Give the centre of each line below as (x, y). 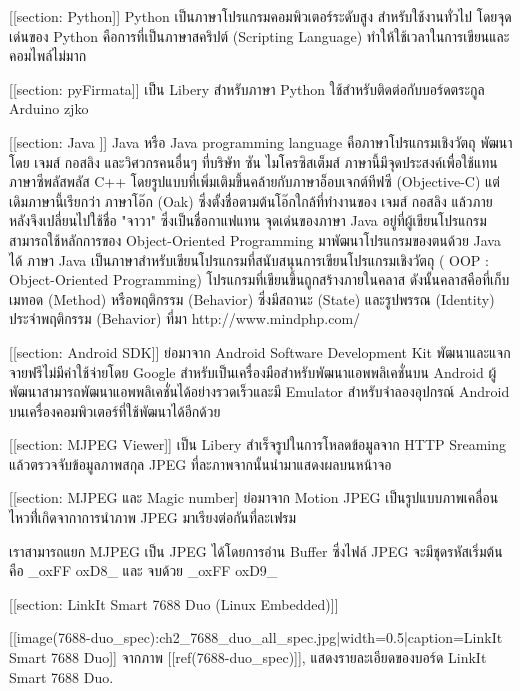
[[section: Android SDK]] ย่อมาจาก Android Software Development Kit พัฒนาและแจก (260, 351)
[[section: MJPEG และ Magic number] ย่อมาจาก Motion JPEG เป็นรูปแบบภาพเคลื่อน (254, 497)
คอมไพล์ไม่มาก (48, 55)
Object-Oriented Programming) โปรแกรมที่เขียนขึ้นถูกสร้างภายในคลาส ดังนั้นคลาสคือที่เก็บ (259, 279)
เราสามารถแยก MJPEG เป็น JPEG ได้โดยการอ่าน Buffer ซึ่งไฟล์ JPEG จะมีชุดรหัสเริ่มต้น (256, 550)
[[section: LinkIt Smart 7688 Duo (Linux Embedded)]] (174, 603)
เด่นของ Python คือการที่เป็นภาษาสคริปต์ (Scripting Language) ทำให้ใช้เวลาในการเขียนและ (259, 35)
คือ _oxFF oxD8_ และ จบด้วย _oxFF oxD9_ (143, 570)
